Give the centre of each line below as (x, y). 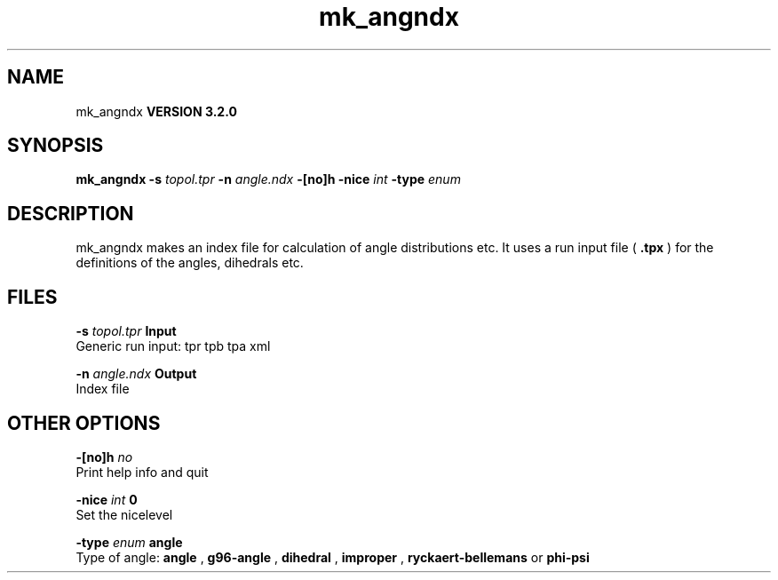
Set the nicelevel (124, 514)
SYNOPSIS (56, 146)
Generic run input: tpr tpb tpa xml (173, 346)
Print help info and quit (142, 472)
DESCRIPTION (71, 213)
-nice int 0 (107, 499)
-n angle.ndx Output (136, 374)
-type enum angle (129, 542)
